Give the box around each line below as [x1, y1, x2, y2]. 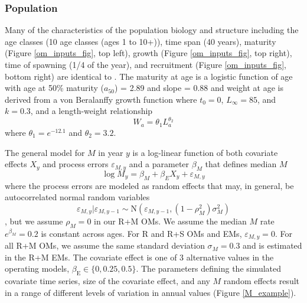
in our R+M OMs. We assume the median [94, 214, 247, 227]
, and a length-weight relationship [30, 105, 153, 117]
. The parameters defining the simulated [136, 262, 282, 275]
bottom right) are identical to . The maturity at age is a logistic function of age [5, 70, 293, 82]
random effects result [223, 275, 300, 287]
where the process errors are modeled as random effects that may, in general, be [5, 179, 294, 191]
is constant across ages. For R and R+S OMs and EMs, [41, 227, 242, 239]
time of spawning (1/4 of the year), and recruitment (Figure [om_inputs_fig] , [5, 58, 286, 70]
